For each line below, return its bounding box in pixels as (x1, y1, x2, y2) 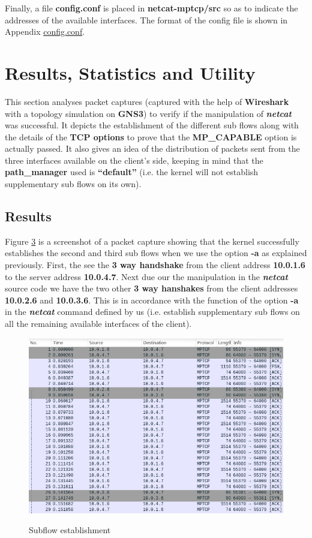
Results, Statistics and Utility (5, 60, 256, 85)
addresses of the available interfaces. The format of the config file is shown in (5, 13, 288, 26)
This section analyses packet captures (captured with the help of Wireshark (5, 95, 289, 107)
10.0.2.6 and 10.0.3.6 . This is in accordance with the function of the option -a (5, 293, 299, 306)
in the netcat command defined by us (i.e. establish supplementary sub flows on (5, 305, 300, 318)
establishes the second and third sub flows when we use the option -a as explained (5, 247, 307, 259)
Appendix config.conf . (5, 25, 85, 38)
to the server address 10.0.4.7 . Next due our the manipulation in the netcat (5, 270, 288, 282)
